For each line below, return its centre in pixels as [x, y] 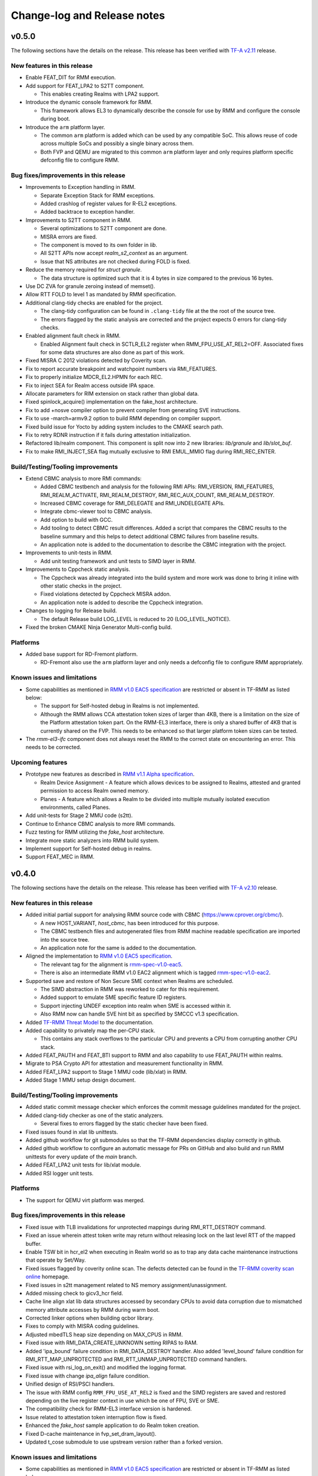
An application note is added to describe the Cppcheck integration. [122, 602]
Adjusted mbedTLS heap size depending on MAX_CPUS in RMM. [104, 1334]
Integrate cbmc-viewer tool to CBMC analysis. [96, 511]
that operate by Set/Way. [56, 1260]
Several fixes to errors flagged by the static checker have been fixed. [124, 1124]
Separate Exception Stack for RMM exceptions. [98, 195]
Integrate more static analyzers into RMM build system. [92, 840]
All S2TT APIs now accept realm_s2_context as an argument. [114, 253]
